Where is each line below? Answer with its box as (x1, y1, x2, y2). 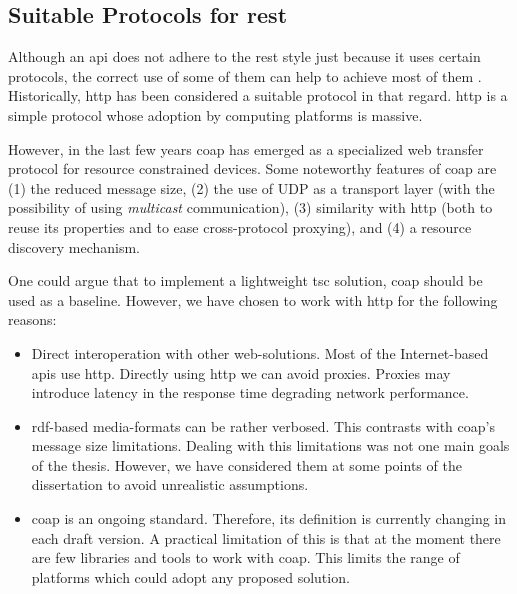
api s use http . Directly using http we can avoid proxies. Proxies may (31, 362, 451, 383)
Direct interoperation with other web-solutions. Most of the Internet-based (31, 342, 489, 363)
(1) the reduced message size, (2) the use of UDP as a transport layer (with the (8, 177, 495, 198)
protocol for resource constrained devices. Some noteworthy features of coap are (8, 158, 497, 179)
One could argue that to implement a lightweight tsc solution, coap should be (8, 270, 483, 291)
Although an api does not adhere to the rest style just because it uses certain (8, 46, 481, 67)
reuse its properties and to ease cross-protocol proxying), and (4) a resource (8, 216, 472, 237)
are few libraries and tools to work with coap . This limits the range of (31, 547, 460, 568)
